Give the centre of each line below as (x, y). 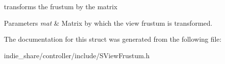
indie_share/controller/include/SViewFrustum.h (77, 55)
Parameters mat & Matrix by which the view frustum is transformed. (108, 23)
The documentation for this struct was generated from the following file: (113, 39)
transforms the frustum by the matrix (61, 6)
